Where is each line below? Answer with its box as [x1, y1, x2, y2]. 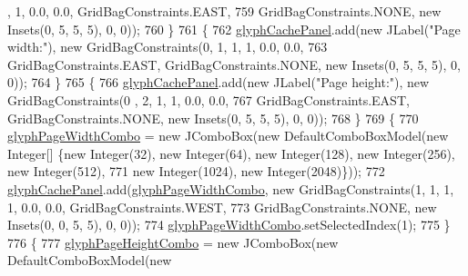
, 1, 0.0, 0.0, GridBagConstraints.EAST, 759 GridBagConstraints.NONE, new [7, 2, 442, 20]
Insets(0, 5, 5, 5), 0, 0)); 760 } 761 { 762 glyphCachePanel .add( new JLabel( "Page [7, 19, 461, 38]
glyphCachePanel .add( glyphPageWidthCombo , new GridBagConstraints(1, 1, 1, [7, 179, 454, 198]
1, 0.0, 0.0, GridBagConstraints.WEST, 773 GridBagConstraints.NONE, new [7, 197, 437, 216]
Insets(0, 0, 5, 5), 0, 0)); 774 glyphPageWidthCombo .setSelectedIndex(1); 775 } [7, 215, 451, 234]
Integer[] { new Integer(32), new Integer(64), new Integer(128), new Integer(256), [7, 143, 455, 163]
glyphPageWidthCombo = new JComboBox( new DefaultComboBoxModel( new [7, 126, 449, 145]
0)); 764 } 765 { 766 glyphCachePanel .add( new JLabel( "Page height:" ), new [7, 73, 430, 92]
